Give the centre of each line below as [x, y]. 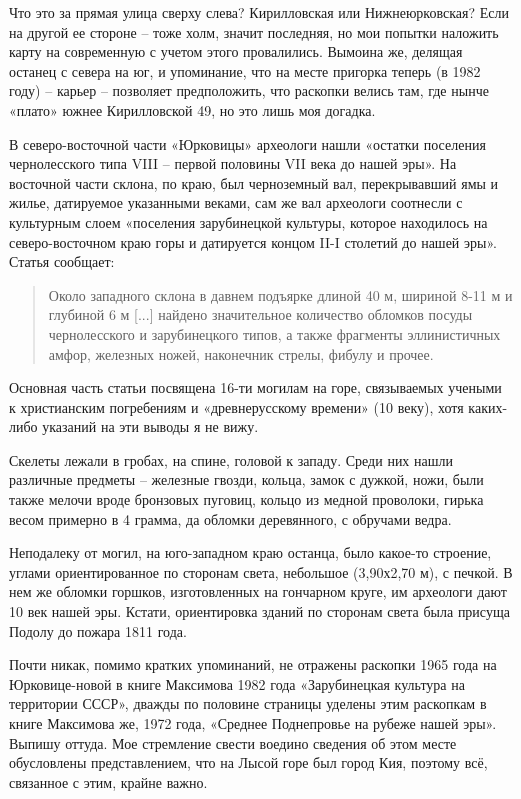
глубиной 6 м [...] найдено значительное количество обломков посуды [260, 314]
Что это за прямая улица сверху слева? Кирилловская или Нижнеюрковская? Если [259, 12]
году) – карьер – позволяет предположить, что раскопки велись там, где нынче [249, 90]
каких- [488, 406]
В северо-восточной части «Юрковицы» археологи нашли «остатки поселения [247, 143]
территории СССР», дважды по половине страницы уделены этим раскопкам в [248, 703]
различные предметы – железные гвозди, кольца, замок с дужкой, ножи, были [246, 479]
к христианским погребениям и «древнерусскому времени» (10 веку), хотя [236, 406]
